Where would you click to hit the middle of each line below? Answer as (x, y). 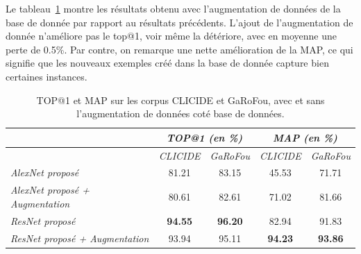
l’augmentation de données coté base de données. (180, 113)
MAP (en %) (305, 137)
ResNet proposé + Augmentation (80, 238)
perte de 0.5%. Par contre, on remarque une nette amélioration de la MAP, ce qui (179, 49)
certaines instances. (47, 76)
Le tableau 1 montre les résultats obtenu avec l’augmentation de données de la (173, 8)
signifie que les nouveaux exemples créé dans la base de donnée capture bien (167, 63)
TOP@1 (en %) (204, 137)
